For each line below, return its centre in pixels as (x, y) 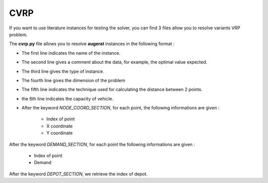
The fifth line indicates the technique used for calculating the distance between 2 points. (112, 90)
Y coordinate (60, 133)
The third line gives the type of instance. (63, 71)
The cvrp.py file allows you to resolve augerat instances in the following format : (92, 44)
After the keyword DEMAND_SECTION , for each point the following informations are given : (102, 144)
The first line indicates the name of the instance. (71, 53)
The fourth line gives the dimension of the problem (73, 80)
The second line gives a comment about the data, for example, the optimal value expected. (114, 62)
